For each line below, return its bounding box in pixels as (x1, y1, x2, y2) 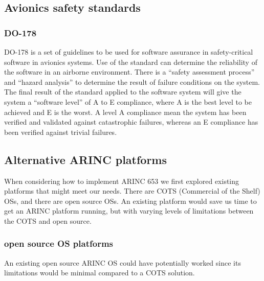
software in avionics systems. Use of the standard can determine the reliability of (4, 56, 257, 67)
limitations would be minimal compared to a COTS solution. (4, 267, 195, 278)
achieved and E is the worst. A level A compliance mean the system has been (4, 106, 247, 117)
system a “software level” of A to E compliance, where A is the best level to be (4, 96, 252, 107)
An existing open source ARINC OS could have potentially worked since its (4, 257, 241, 268)
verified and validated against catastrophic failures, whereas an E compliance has (4, 116, 258, 127)
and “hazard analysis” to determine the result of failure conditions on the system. (4, 76, 260, 87)
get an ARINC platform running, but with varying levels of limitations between (4, 205, 254, 216)
